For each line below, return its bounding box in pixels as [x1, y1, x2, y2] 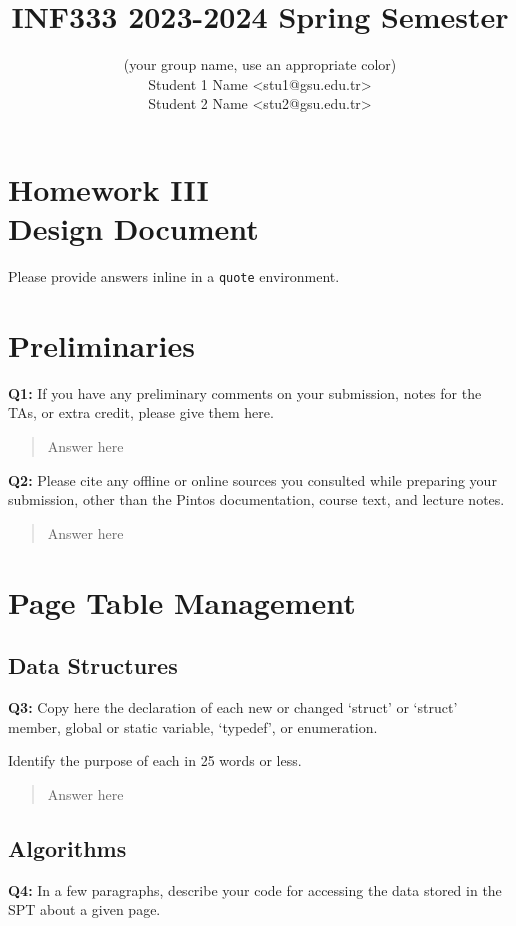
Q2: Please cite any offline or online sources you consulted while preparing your [8, 469, 497, 490]
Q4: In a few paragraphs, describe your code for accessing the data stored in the [8, 879, 502, 900]
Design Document [8, 208, 259, 249]
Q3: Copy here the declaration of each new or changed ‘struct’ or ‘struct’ [8, 696, 458, 717]
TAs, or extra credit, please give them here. [8, 402, 274, 423]
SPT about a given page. [8, 899, 161, 920]
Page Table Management [8, 581, 356, 622]
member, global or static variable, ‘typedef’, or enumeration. [8, 716, 378, 737]
